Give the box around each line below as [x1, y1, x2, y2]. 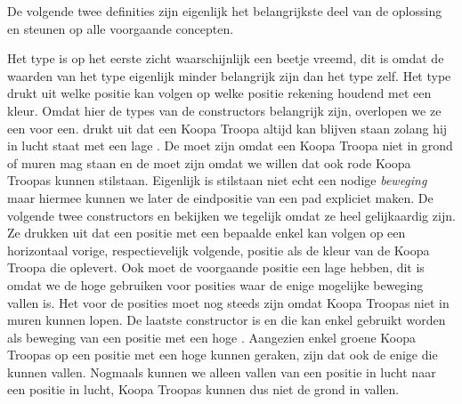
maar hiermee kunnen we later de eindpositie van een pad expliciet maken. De [7, 188, 434, 206]
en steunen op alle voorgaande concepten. [7, 19, 234, 37]
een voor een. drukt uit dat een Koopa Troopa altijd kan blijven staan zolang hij [7, 118, 448, 137]
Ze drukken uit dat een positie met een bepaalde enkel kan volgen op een [7, 223, 406, 242]
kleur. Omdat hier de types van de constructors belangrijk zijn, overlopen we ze [7, 101, 442, 119]
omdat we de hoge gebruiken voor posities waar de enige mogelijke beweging [7, 275, 424, 294]
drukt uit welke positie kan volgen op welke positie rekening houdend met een [7, 84, 432, 102]
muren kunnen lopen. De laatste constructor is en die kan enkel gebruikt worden [7, 311, 446, 329]
